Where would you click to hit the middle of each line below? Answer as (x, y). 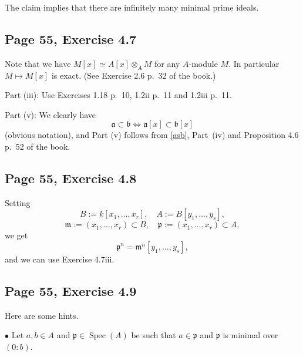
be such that (154, 335)
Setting (18, 202)
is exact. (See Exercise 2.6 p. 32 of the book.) (134, 75)
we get (16, 235)
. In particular (254, 63)
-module (203, 63)
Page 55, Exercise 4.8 (71, 178)
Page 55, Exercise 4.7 (71, 38)
